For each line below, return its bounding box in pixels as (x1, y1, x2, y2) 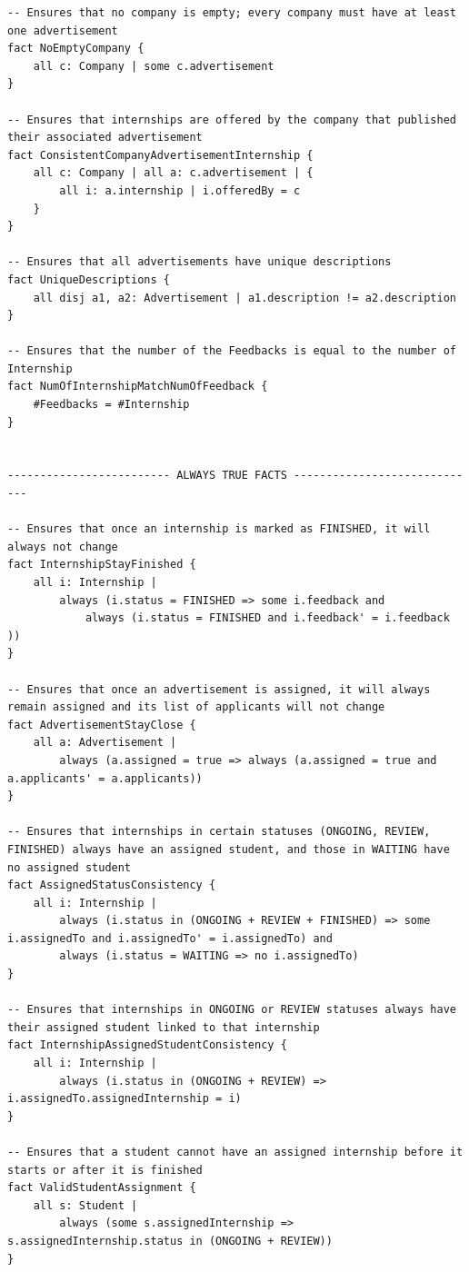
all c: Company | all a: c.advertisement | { (33, 166, 314, 180)
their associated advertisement (7, 131, 203, 144)
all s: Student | (33, 1198, 138, 1212)
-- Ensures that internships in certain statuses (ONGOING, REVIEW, (7, 825, 431, 839)
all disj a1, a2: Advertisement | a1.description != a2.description (33, 291, 456, 304)
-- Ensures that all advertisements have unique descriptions (7, 255, 392, 269)
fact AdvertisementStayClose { (7, 718, 196, 731)
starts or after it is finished (7, 1163, 203, 1177)
